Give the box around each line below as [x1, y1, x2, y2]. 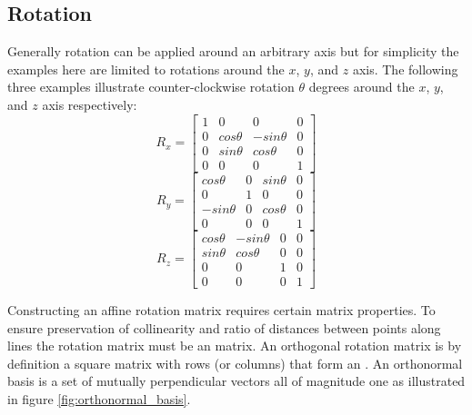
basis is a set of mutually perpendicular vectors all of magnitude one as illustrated [7, 371, 466, 390]
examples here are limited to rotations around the [7, 59, 285, 78]
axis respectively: [42, 94, 137, 114]
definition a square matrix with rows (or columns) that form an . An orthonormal [7, 353, 463, 372]
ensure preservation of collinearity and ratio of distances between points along [7, 318, 441, 337]
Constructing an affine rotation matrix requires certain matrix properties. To [7, 300, 436, 319]
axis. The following [352, 59, 458, 78]
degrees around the [308, 77, 415, 96]
